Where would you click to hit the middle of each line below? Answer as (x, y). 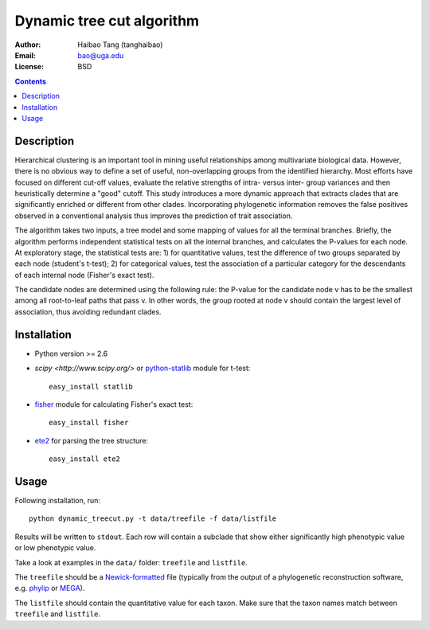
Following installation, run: (58, 501)
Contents (31, 81)
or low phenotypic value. (55, 548)
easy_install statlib (91, 387)
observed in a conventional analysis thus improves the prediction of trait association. (154, 216)
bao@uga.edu (101, 55)
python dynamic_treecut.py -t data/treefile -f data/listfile (153, 519)
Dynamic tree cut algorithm (107, 21)
